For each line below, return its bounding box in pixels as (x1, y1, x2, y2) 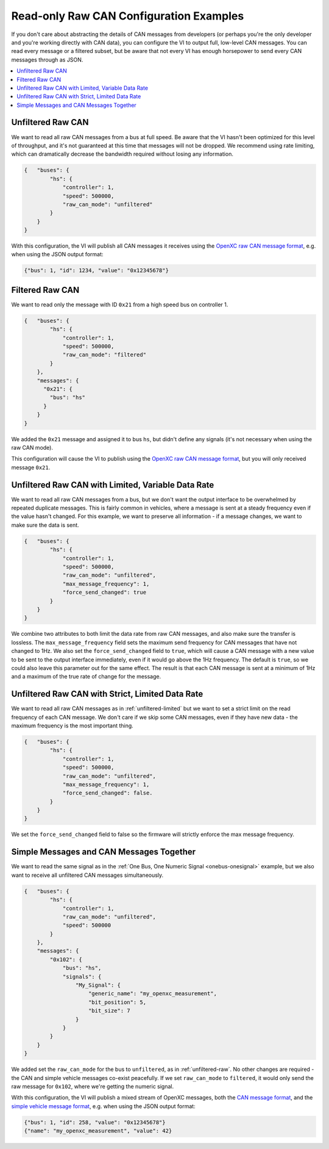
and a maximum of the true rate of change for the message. (11, 673, 161, 680)
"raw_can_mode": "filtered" (62, 351, 146, 358)
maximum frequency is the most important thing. (11, 722, 133, 729)
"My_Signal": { (75, 982, 121, 989)
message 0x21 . (11, 464, 51, 471)
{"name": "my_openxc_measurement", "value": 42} (24, 1128, 172, 1134)
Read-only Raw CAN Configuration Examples (11, 9, 244, 23)
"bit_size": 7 (88, 1007, 130, 1014)
